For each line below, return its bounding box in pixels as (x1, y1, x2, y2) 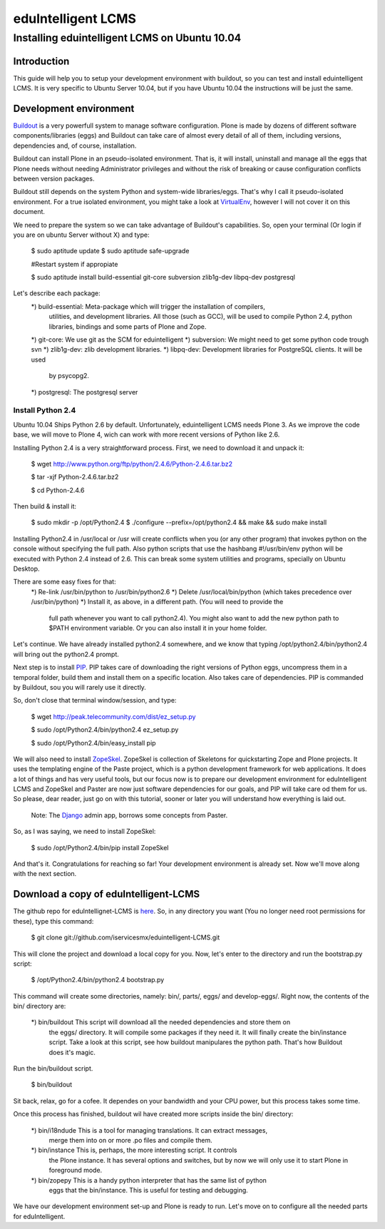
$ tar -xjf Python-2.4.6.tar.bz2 (31, 473, 119, 481)
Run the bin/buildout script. (13, 1064, 93, 1073)
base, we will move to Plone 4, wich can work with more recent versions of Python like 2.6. (13, 430, 280, 439)
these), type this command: (13, 917, 94, 925)
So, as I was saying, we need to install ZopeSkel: (13, 827, 156, 836)
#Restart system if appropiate (31, 260, 118, 268)
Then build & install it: (13, 502, 77, 511)
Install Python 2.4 (13, 405, 76, 415)
